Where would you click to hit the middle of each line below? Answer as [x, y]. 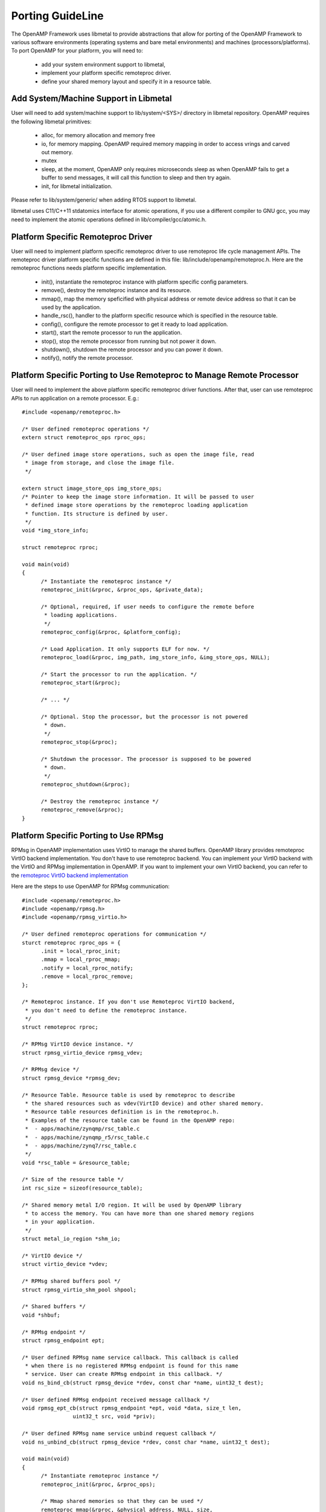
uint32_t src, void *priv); [114, 1416]
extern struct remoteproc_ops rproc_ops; [84, 438]
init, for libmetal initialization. [77, 186]
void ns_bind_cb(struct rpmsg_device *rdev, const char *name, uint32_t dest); [143, 1383]
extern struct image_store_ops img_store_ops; [92, 488]
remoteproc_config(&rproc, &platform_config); [111, 632]
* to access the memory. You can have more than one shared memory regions [140, 1214]
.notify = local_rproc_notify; [87, 968]
